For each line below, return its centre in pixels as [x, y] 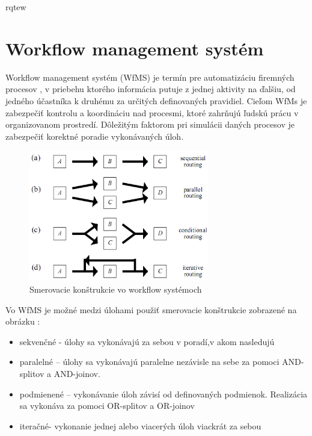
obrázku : [23, 321]
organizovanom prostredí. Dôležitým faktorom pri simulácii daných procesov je [150, 124]
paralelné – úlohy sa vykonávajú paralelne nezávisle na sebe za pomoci [149, 362]
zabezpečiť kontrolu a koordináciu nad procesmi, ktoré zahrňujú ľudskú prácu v [152, 112]
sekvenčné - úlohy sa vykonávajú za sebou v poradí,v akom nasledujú [147, 341]
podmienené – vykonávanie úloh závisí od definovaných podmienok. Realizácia [164, 394]
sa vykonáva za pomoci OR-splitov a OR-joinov [107, 406]
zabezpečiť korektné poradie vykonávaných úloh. [95, 136]
